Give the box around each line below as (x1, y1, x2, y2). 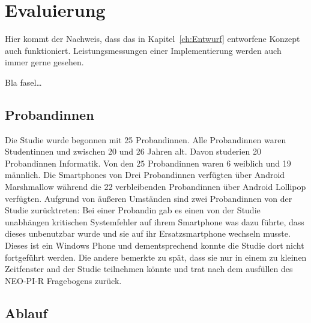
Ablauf (5, 303, 47, 322)
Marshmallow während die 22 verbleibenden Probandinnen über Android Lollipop (5, 180, 306, 193)
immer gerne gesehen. (5, 56, 84, 68)
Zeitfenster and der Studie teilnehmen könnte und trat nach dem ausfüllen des (5, 262, 293, 275)
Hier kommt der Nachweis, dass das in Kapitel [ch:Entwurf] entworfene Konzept (5, 32, 300, 45)
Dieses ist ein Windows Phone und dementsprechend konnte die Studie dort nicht (5, 239, 304, 252)
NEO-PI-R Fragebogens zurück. (5, 274, 122, 286)
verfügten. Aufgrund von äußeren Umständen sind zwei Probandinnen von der (5, 192, 292, 204)
